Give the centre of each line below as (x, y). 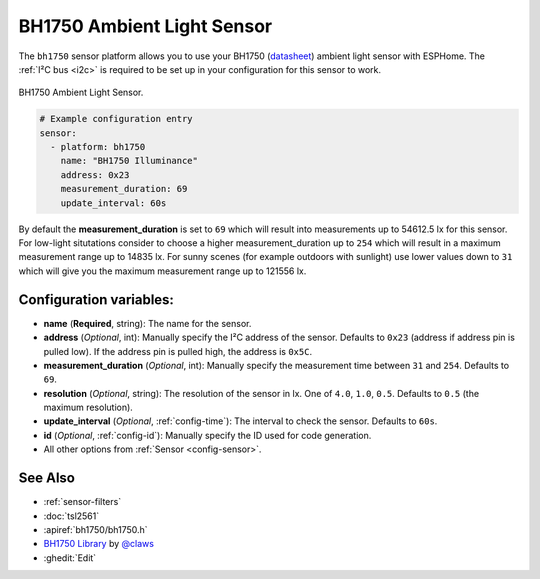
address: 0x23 (95, 174)
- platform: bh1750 (98, 147)
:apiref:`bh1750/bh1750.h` (96, 529)
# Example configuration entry (116, 119)
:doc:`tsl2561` (71, 516)
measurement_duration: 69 (124, 189)
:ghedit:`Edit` (70, 557)
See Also (46, 478)
